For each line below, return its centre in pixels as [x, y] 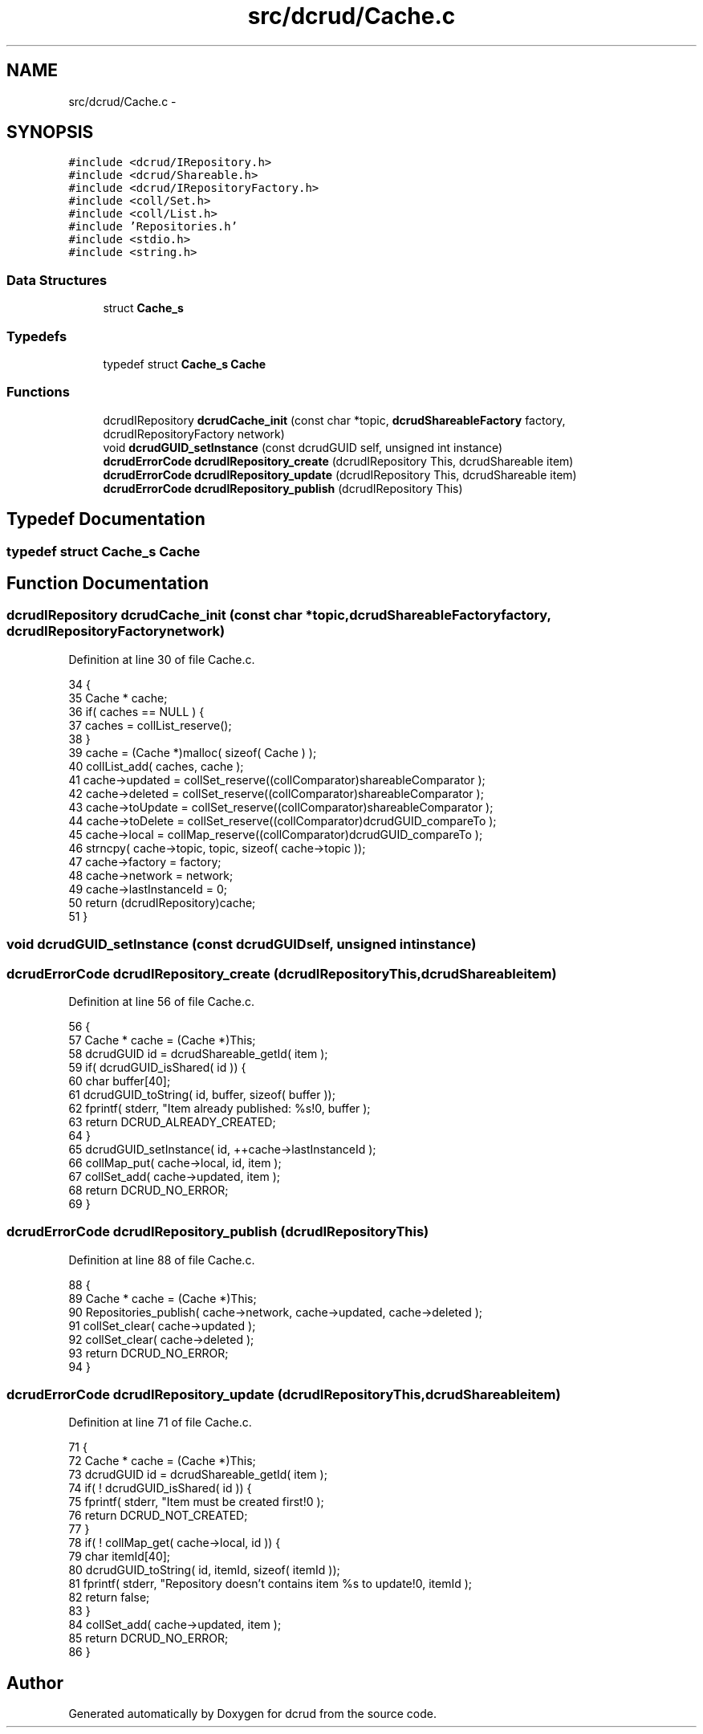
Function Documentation [108, 583]
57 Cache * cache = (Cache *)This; [162, 1040]
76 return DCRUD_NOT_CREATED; [158, 1516]
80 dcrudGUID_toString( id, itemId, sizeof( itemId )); [204, 1570]
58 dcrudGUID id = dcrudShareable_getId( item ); [198, 1053]
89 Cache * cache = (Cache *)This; [163, 1298]
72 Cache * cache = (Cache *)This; [162, 1461]
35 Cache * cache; [118, 698]
